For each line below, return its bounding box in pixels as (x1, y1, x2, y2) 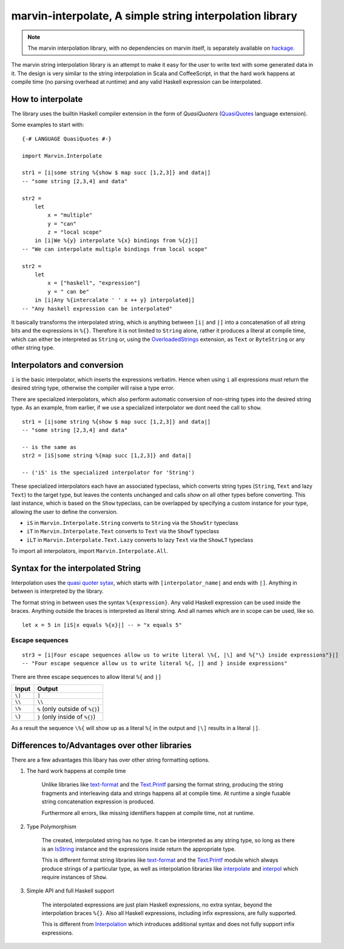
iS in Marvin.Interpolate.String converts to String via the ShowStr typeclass (26, 519, 239, 526)
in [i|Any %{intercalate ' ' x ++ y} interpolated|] (34, 297, 195, 303)
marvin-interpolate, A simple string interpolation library (11, 9, 297, 22)
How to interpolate (11, 94, 83, 104)
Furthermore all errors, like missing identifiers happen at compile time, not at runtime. (41, 809, 255, 816)
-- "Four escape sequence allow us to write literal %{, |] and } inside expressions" (22, 660, 288, 667)
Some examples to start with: (11, 121, 84, 129)
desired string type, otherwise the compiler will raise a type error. (11, 384, 175, 391)
